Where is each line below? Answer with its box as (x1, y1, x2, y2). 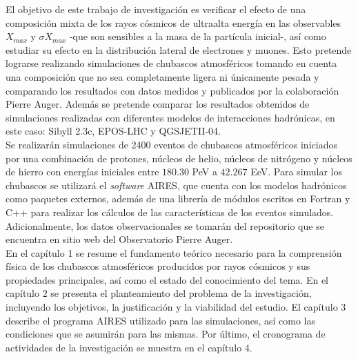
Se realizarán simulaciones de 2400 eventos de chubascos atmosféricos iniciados (6, 137, 337, 151)
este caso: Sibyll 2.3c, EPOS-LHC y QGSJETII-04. (6, 124, 221, 138)
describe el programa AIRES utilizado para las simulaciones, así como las (6, 313, 315, 327)
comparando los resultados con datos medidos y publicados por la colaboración (6, 83, 339, 97)
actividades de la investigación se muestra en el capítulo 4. (6, 340, 252, 354)
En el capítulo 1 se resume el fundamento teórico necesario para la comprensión (6, 245, 342, 260)
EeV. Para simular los (250, 164, 343, 179)
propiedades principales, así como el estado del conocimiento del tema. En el (6, 272, 328, 287)
